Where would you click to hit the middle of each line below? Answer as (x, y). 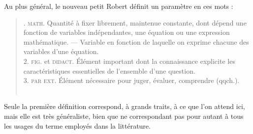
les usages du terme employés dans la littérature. (77, 125)
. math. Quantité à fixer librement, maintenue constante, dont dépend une (135, 22)
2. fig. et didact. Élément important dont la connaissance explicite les (129, 61)
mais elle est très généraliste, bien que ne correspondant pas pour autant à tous (124, 116)
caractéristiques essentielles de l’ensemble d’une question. (109, 70)
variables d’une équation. (61, 51)
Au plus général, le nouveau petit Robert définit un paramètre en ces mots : (119, 6)
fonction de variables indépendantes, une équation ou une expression (126, 32)
